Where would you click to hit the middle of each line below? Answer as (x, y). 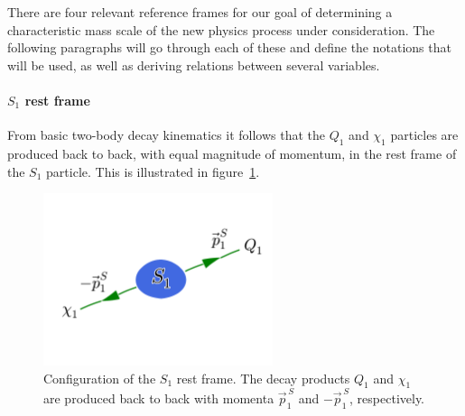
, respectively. (387, 398)
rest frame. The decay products (263, 378)
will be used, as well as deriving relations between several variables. (194, 65)
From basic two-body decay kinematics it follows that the (167, 135)
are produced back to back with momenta (159, 398)
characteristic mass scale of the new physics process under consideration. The (221, 29)
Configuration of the (100, 378)
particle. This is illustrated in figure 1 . (153, 171)
